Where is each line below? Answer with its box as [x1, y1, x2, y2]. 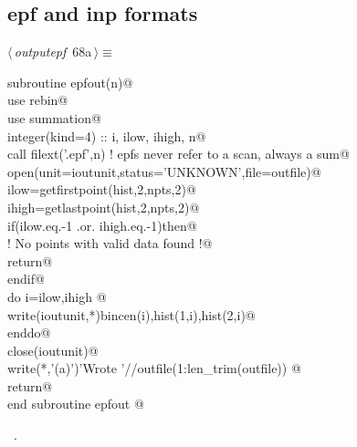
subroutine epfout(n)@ [7, 72, 133, 91]
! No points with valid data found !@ [7, 234, 213, 253]
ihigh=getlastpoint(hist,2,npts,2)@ [7, 197, 200, 216]
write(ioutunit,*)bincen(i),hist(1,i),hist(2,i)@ [7, 305, 256, 324]
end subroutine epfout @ [7, 394, 144, 413]
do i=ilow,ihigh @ [7, 286, 107, 306]
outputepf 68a [14, 42, 92, 61]
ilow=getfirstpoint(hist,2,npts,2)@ [7, 180, 196, 199]
